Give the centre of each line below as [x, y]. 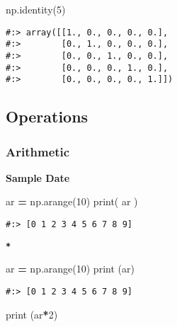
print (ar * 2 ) [32, 314]
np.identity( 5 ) [36, 9]
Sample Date [38, 177]
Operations [47, 116]
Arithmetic [38, 151]
